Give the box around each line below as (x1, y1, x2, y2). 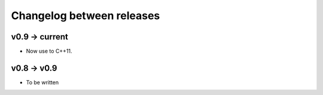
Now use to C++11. (26, 48, 72, 55)
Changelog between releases (11, 9, 160, 22)
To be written (26, 78, 59, 86)
